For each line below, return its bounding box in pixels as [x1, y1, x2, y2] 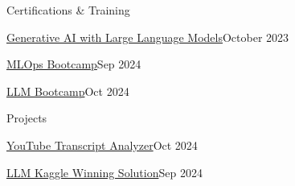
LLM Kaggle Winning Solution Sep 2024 [6, 163, 203, 180]
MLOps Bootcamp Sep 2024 [6, 56, 141, 72]
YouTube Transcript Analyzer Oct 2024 [6, 136, 198, 153]
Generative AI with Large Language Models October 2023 [6, 28, 289, 45]
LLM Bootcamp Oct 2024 [6, 82, 129, 99]
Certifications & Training [6, 2, 130, 18]
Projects [6, 110, 47, 126]
